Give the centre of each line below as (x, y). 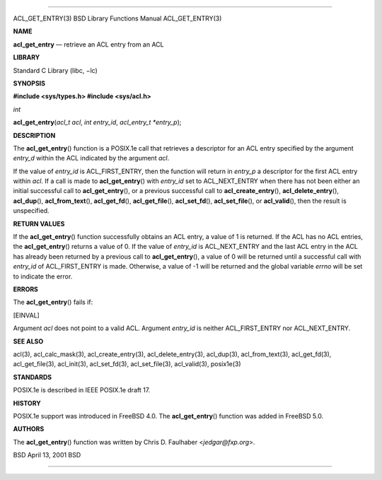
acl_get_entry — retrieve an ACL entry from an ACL (88, 44)
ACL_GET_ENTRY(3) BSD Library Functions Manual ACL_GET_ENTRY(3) (117, 18)
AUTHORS (29, 429)
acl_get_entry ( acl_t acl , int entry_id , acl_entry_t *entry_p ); (97, 122)
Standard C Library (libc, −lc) (56, 70)
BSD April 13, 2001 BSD (47, 455)
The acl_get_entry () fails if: (53, 302)
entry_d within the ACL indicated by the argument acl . (91, 158)
